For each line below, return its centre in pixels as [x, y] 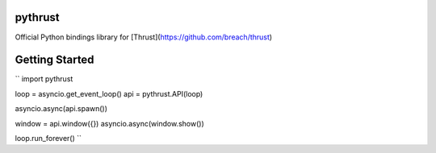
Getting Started [55, 60]
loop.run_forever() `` [48, 138]
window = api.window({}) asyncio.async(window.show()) [110, 123]
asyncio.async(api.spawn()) [61, 109]
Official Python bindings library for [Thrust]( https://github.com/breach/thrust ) [144, 37]
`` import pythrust [44, 79]
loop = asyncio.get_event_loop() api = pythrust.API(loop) [109, 93]
